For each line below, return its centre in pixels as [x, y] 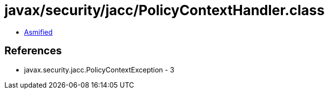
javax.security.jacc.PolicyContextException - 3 [99, 70]
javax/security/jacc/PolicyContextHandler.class [164, 10]
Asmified [39, 32]
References [33, 51]
